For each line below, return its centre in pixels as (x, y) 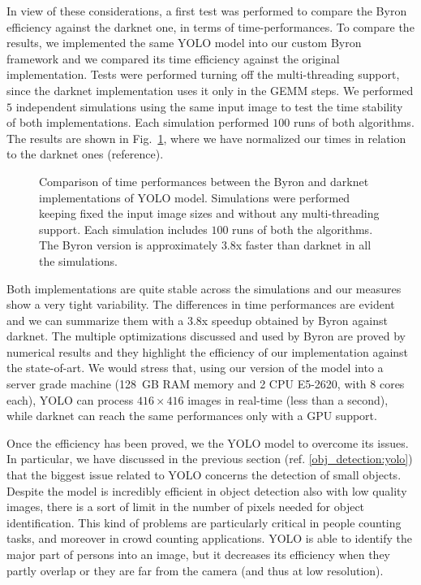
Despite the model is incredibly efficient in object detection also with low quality (207, 490)
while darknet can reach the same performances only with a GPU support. (192, 416)
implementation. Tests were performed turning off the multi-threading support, (203, 74)
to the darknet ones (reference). (85, 154)
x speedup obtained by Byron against (294, 320)
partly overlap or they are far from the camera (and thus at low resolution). (195, 570)
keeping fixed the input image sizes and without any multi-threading (209, 213)
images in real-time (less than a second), (288, 399)
